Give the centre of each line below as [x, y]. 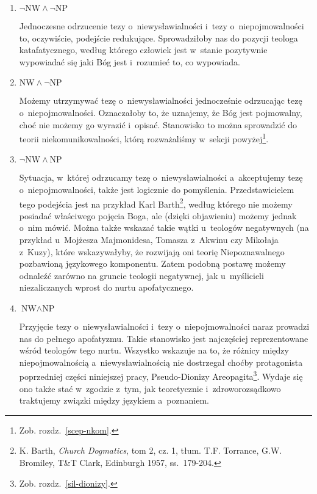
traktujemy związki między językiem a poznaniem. [114, 400]
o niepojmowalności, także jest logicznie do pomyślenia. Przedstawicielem [157, 189]
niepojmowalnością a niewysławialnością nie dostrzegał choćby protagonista [161, 362]
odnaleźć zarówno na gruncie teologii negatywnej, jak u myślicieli [141, 275]
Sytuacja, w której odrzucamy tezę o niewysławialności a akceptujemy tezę [161, 177]
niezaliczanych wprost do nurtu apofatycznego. [106, 287]
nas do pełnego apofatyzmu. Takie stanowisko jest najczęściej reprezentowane [164, 338]
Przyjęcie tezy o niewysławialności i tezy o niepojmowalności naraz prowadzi [164, 326]
